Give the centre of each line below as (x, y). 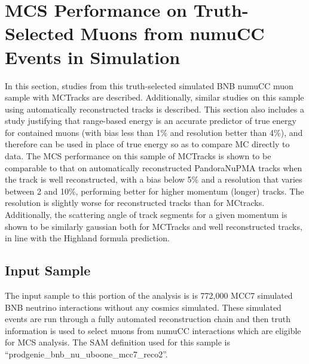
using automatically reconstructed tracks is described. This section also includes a (154, 109)
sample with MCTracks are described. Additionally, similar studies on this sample (154, 97)
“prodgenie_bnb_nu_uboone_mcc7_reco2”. (86, 354)
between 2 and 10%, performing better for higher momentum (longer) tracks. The (154, 191)
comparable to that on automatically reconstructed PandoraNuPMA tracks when (154, 167)
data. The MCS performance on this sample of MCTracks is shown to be (138, 156)
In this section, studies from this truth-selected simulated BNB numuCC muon (149, 85)
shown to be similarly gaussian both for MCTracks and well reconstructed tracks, (154, 226)
